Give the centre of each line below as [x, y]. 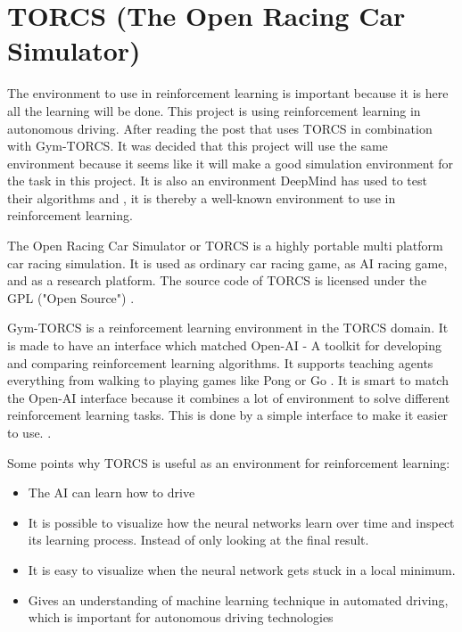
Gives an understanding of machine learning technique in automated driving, [238, 599]
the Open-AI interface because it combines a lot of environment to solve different [229, 397]
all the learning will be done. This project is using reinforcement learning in [214, 110]
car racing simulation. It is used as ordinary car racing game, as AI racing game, [227, 263]
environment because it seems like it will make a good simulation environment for [231, 163]
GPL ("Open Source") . [71, 297]
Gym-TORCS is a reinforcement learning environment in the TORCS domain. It [228, 328]
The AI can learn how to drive [111, 492]
